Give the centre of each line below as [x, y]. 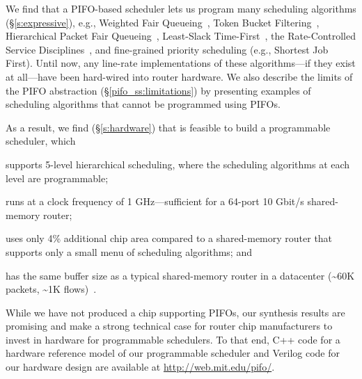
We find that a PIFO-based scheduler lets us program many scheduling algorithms [181, 8]
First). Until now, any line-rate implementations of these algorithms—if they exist [181, 63]
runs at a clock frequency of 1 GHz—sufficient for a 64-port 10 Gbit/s [155, 201]
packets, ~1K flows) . [51, 289]
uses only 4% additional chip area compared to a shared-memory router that [169, 238]
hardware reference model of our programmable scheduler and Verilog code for [173, 353]
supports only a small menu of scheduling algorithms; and [129, 251]
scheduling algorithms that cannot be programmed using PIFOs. [143, 104]
